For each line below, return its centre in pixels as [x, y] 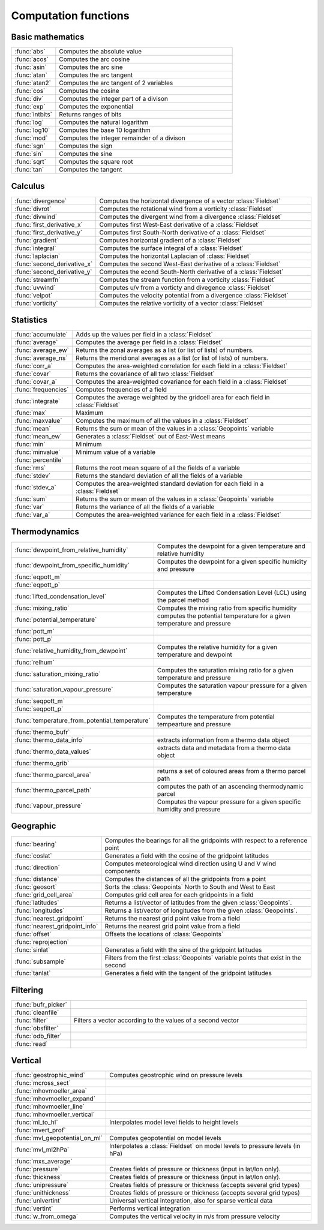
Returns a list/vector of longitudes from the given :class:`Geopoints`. [201, 910]
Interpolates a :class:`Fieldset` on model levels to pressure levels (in [205, 1146]
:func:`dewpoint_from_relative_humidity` [71, 550]
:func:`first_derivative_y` [49, 232]
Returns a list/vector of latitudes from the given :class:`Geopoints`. [198, 903]
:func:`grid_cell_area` [44, 895]
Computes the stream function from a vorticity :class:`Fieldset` [187, 279]
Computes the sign [86, 146]
